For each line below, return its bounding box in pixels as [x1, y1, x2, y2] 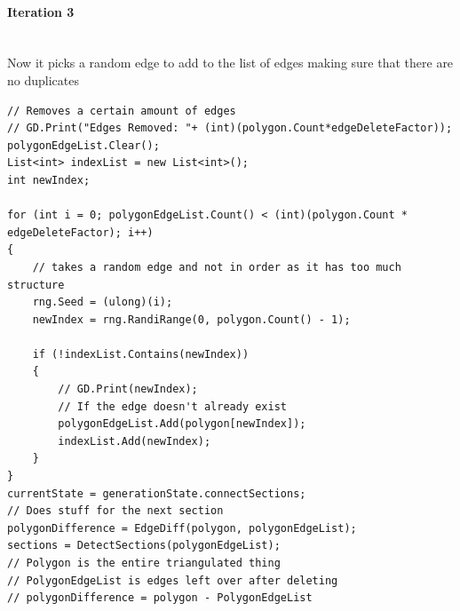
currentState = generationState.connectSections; [7, 487, 306, 500]
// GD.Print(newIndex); [58, 383, 198, 396]
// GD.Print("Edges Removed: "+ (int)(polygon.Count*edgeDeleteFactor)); [7, 122, 453, 135]
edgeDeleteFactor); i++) [7, 226, 154, 239]
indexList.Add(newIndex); [58, 434, 211, 448]
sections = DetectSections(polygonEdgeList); [7, 539, 281, 552]
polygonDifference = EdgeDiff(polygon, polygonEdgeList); [7, 521, 357, 535]
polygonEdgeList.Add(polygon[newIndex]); [58, 417, 306, 431]
